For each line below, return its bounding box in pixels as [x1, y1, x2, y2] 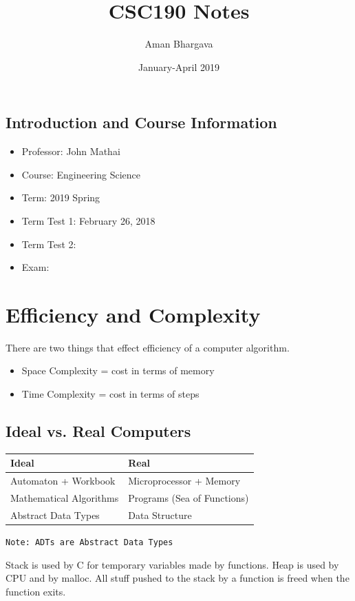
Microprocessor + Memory [128, 473, 241, 488]
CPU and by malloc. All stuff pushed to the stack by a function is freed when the [6, 571, 349, 585]
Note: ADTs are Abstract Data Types [6, 537, 173, 547]
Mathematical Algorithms [10, 490, 119, 505]
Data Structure [128, 507, 192, 522]
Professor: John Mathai [21, 144, 120, 159]
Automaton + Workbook [10, 473, 116, 488]
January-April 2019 [138, 59, 220, 74]
